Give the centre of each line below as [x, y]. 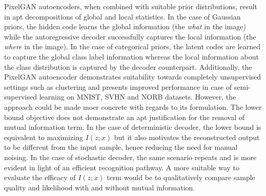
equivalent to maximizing [44, 137]
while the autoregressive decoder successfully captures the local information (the [130, 36]
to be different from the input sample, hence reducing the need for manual [121, 147]
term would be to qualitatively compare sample [181, 177]
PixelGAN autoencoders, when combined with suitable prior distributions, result [131, 6]
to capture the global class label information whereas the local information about [132, 56]
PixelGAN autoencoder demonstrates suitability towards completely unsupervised [133, 77]
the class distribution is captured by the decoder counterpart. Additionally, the [128, 66]
